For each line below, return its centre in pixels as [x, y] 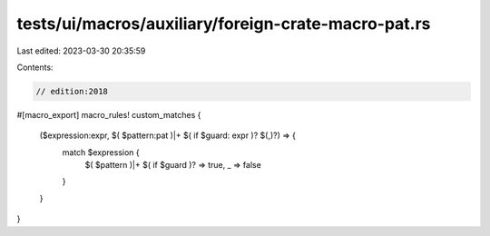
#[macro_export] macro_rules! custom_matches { [109, 114]
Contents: [35, 67]
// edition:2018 [72, 91]
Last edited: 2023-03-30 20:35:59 [81, 51]
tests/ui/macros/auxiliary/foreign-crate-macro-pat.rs [224, 24]
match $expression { [101, 152]
